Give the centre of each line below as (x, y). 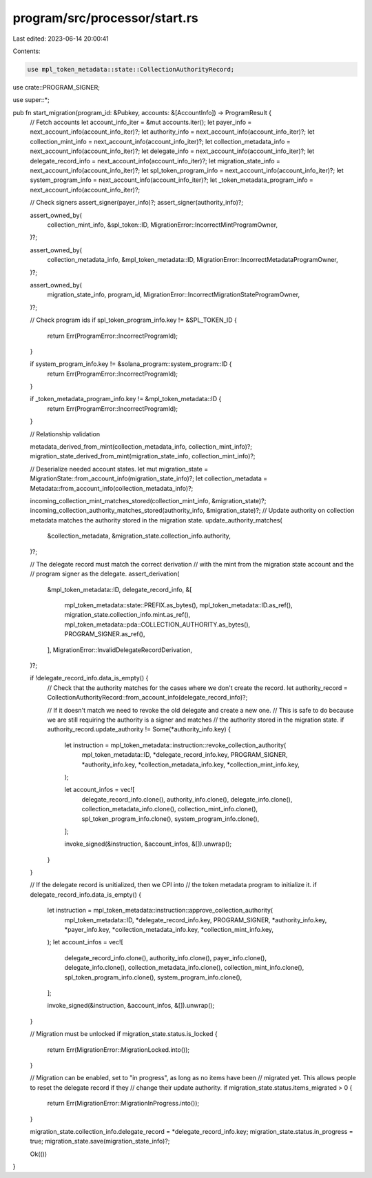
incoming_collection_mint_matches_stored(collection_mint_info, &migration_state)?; (148, 500)
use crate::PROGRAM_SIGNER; (56, 87)
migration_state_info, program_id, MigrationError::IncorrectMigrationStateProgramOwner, (173, 295)
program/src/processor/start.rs (106, 18)
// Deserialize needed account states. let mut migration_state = (119, 469)
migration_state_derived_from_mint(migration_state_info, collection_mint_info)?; (143, 456)
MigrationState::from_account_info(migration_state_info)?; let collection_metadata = (149, 478)
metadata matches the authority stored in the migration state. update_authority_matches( (156, 520)
